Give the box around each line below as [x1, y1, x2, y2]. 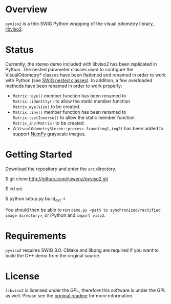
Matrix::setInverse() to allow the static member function [12, 114, 135, 120]
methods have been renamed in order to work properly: [5, 83, 122, 89]
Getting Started [5, 149, 73, 160]
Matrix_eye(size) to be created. [12, 104, 81, 110]
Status [5, 44, 34, 56]
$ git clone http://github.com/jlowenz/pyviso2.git [5, 175, 109, 181]
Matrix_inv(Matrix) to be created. [12, 119, 85, 126]
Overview [5, 4, 48, 15]
